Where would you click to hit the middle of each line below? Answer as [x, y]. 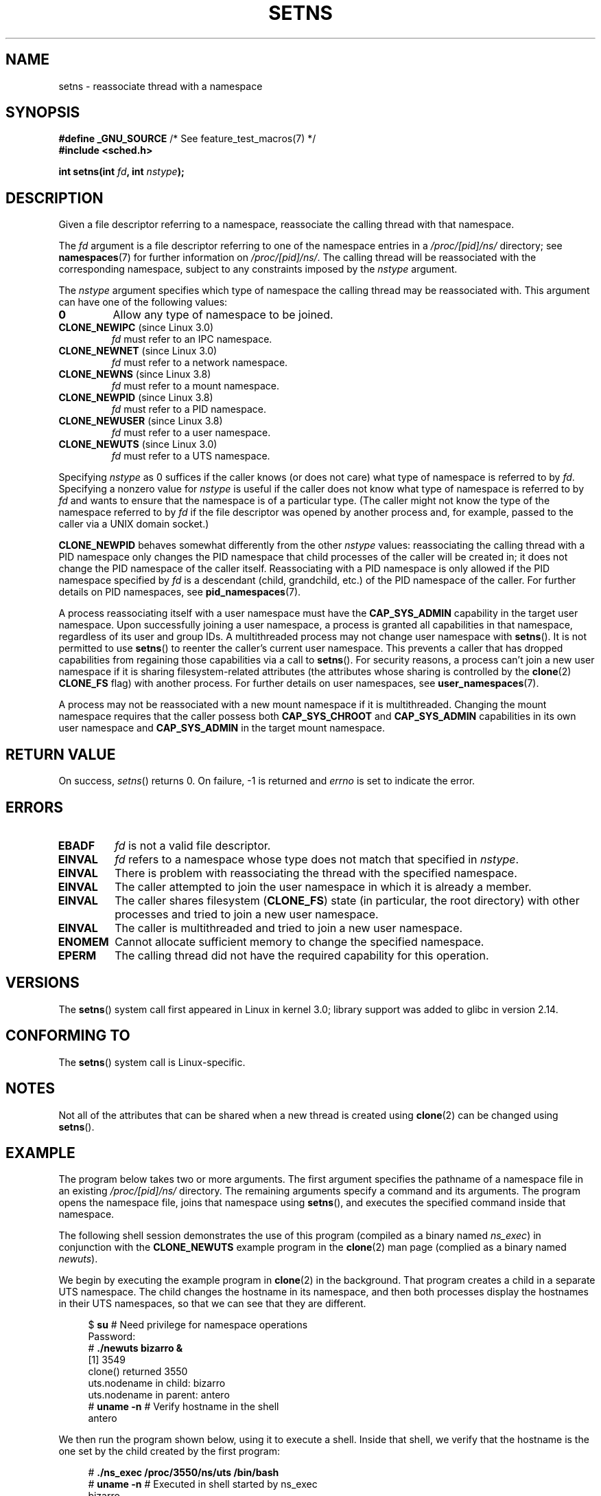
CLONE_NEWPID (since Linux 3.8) [136, 398]
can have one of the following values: [143, 302]
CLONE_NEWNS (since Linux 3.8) [135, 374]
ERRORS [35, 807]
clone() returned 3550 [138, 1372]
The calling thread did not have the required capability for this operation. [302, 955]
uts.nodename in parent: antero [159, 1395]
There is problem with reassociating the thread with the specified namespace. [316, 873]
